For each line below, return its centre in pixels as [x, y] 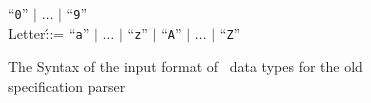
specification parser [67, 85]
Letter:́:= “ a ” [49, 32]
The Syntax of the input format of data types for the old [185, 66]
